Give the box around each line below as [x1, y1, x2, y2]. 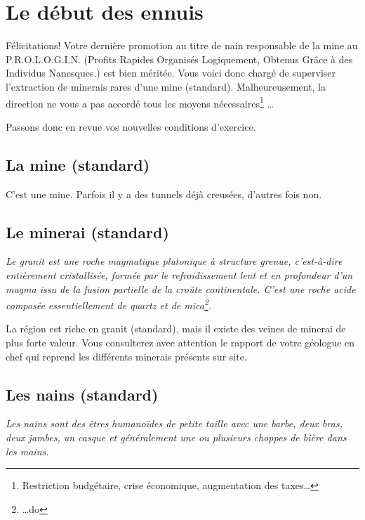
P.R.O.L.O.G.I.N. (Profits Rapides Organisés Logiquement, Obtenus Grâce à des [6, 51, 353, 66]
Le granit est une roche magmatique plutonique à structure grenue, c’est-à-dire [6, 254, 343, 268]
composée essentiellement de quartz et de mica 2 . [6, 296, 212, 312]
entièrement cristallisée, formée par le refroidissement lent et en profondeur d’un [6, 267, 353, 282]
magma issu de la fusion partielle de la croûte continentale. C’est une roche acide [6, 281, 356, 296]
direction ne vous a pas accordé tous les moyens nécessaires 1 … [6, 93, 274, 110]
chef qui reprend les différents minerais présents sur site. [6, 349, 247, 363]
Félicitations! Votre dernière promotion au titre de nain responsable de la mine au [6, 38, 358, 53]
